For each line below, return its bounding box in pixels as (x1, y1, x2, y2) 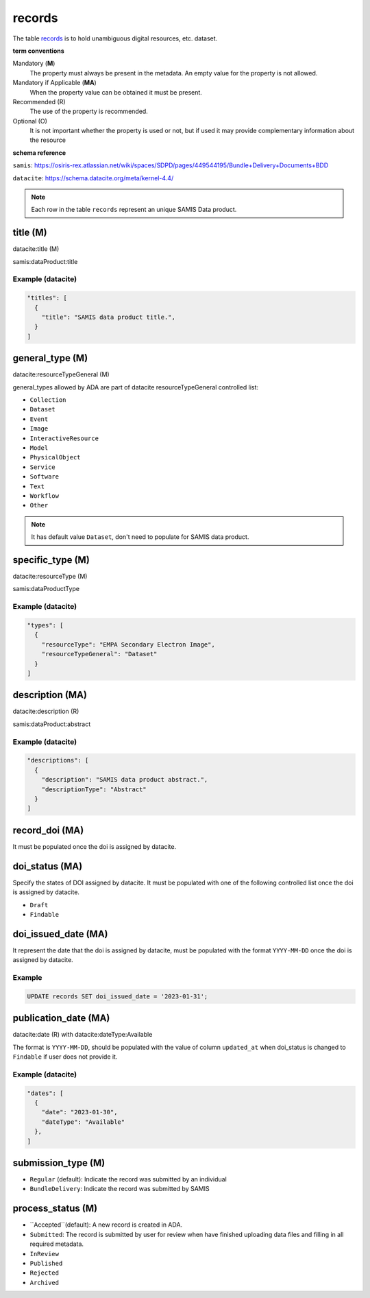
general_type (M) (12, 352, 88, 364)
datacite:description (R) (12, 707, 79, 716)
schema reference (12, 148, 66, 157)
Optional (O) (12, 117, 48, 125)
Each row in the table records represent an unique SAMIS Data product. (31, 206, 237, 214)
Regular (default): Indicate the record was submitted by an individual (29, 1175, 227, 1183)
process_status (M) (12, 1203, 98, 1214)
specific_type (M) (12, 554, 90, 566)
